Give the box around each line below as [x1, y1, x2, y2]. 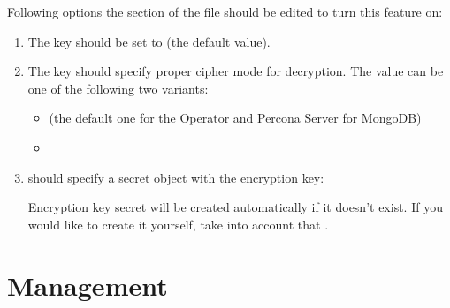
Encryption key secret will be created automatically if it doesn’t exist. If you [27, 198, 443, 216]
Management [7, 267, 168, 303]
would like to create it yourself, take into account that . [27, 214, 329, 233]
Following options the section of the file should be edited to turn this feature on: [7, 3, 443, 20]
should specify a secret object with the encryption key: [27, 168, 324, 186]
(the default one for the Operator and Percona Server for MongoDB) [49, 109, 422, 127]
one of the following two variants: [27, 79, 209, 97]
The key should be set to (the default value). [27, 32, 271, 50]
